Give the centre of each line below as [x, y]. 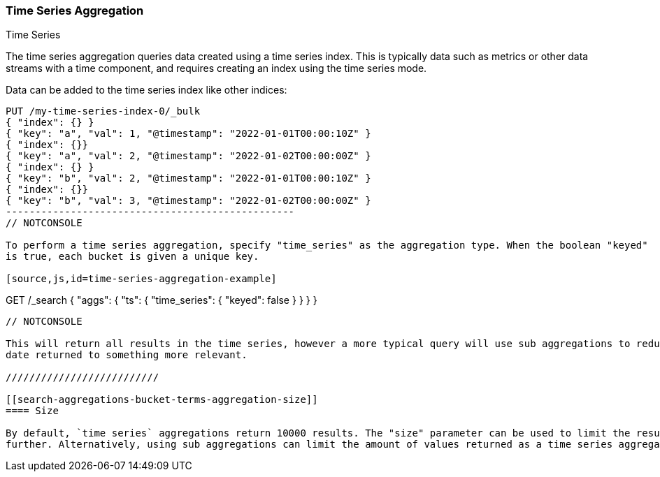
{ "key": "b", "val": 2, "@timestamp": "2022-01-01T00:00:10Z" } [188, 178]
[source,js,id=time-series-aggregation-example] [141, 279]
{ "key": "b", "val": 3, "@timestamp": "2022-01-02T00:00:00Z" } [188, 201]
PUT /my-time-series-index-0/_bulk [103, 111]
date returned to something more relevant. [127, 355]
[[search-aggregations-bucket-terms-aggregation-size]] [162, 400]
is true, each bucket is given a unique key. [132, 257]
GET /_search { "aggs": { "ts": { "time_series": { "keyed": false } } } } [162, 300]
